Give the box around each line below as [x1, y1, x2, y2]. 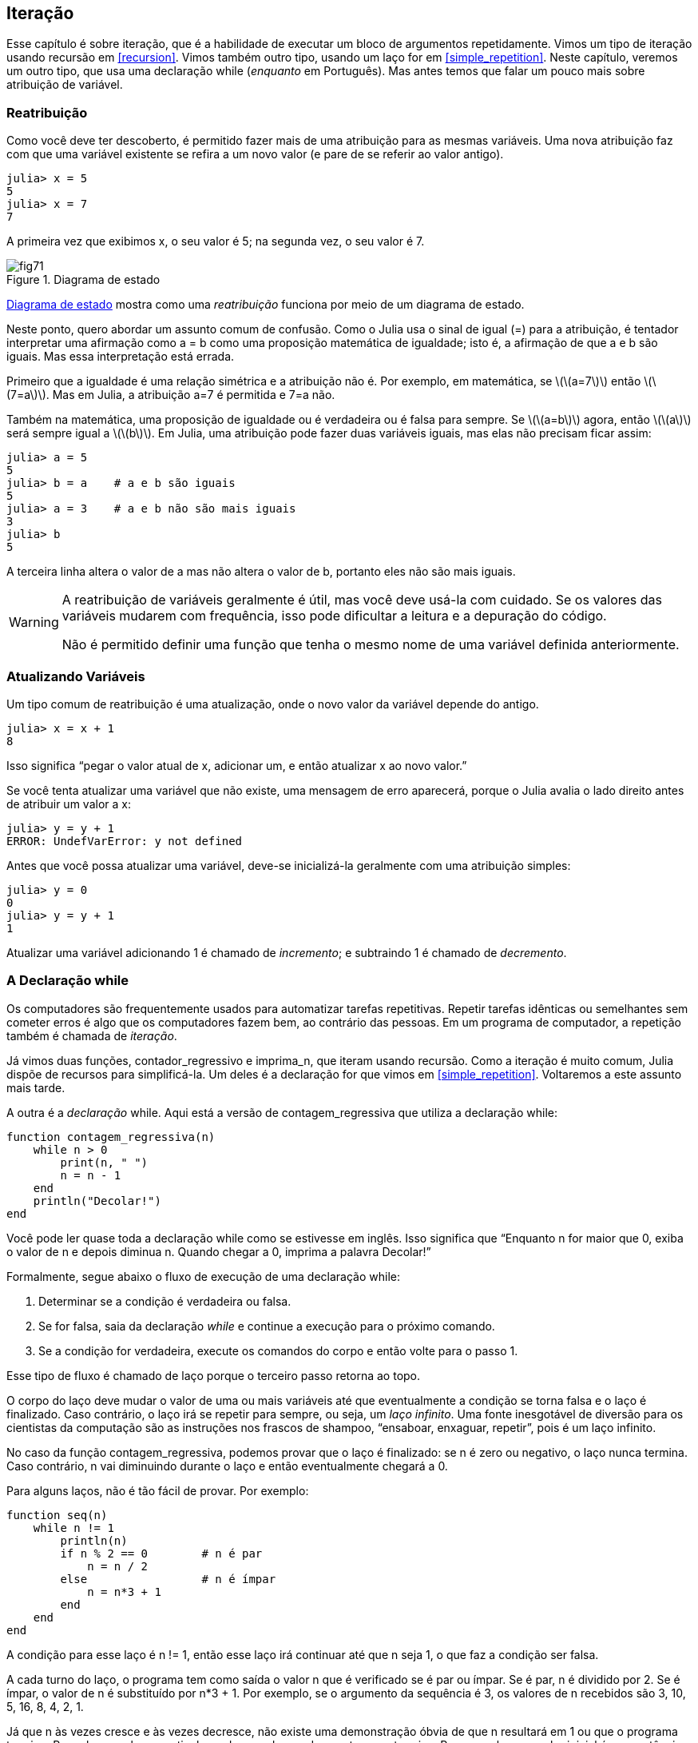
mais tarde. [6, 1080, 65, 1095]
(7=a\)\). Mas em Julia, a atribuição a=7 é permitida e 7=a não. [6, 388, 335, 402]
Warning [9, 614, 59, 631]
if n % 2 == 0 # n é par [60, 1546, 263, 1560]
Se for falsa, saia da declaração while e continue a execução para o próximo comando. [38, 1318, 495, 1333]
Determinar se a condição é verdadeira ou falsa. [38, 1294, 291, 1308]
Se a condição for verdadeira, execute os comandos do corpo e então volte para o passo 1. [38, 1343, 518, 1358]
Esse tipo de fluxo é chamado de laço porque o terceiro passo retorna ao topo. [6, 1368, 421, 1382]
